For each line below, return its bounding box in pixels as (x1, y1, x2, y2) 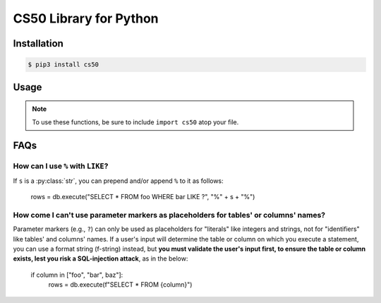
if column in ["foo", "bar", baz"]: (30, 271, 123, 279)
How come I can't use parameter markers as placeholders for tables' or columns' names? (13, 210, 326, 220)
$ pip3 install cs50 (28, 61, 99, 69)
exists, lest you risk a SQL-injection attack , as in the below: (13, 254, 188, 263)
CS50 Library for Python (13, 11, 159, 26)
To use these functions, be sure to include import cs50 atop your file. (32, 117, 239, 126)
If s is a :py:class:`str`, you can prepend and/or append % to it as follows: (13, 177, 224, 185)
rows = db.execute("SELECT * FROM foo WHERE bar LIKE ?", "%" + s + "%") (30, 193, 255, 201)
